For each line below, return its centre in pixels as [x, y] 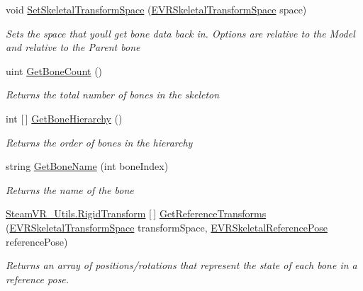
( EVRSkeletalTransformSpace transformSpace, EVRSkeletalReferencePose [167, 227]
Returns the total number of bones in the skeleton [113, 95]
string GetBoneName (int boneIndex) [87, 166]
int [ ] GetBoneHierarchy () [64, 118]
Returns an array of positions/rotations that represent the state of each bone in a [181, 265]
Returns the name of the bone [70, 189]
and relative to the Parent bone [73, 47]
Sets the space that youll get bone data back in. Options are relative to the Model [180, 33]
